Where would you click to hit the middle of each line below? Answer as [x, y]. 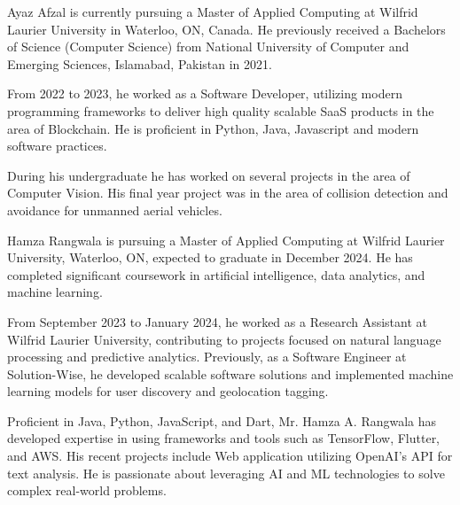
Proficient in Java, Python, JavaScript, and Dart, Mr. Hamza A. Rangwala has [222, 420]
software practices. [57, 146]
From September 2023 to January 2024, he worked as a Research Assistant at [217, 321]
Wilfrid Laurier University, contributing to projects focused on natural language [224, 339]
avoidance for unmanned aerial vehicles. [115, 210]
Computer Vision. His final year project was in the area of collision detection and [228, 193]
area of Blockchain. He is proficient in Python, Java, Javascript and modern [213, 128]
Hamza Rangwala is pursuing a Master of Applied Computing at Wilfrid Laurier [226, 240]
